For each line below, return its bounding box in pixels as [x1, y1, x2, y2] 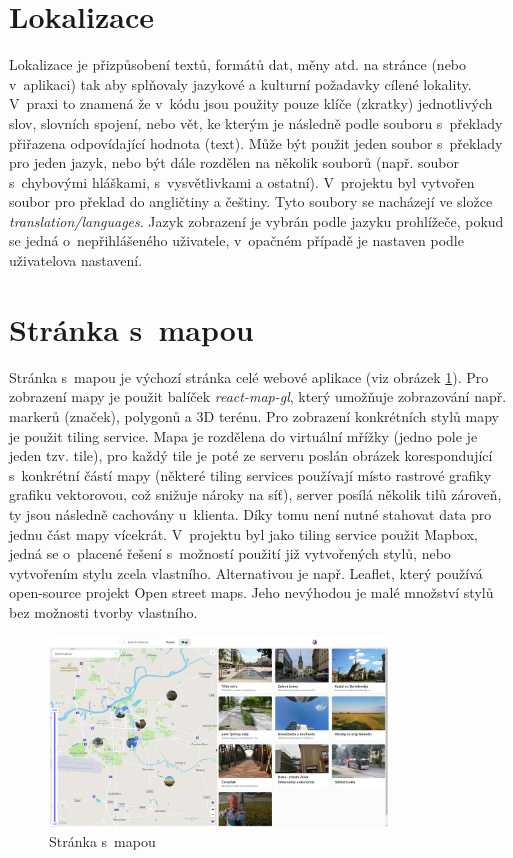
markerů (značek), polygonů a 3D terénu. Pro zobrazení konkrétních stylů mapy [9, 405, 499, 426]
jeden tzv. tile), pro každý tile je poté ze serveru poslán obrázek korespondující [9, 445, 493, 466]
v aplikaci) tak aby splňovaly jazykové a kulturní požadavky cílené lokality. [9, 73, 472, 94]
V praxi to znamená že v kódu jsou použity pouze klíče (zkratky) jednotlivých [9, 93, 493, 114]
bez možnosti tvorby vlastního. [9, 601, 198, 622]
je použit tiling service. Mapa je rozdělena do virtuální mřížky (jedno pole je [9, 425, 478, 446]
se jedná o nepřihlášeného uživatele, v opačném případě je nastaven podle [9, 230, 464, 251]
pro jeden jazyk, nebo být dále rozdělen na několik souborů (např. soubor [9, 152, 459, 173]
